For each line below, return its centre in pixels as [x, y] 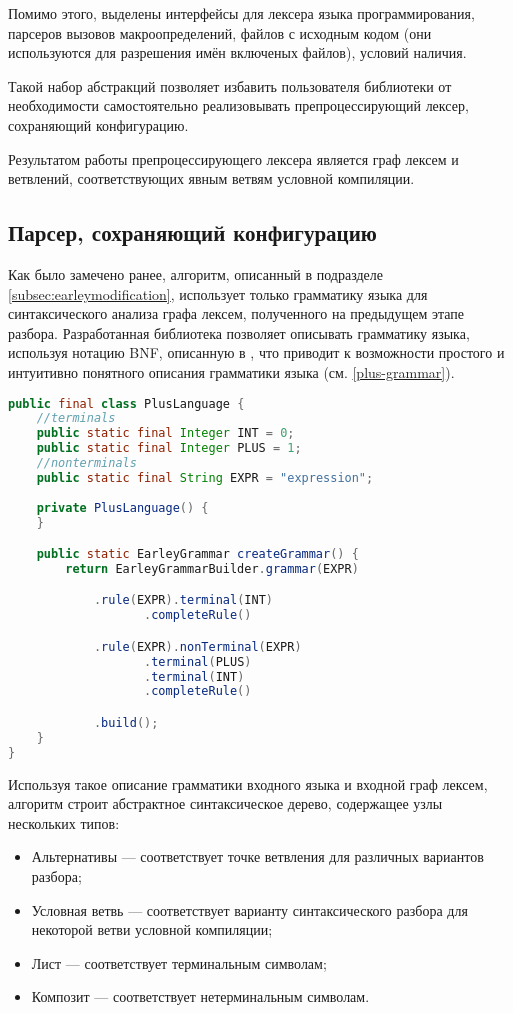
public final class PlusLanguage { [126, 403]
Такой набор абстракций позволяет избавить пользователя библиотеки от [230, 85]
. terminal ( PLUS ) [198, 661]
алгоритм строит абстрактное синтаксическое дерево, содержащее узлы [225, 803]
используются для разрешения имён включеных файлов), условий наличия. [237, 52]
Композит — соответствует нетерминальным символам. [200, 996]
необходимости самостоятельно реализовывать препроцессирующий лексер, [238, 105]
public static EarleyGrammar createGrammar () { [197, 554]
